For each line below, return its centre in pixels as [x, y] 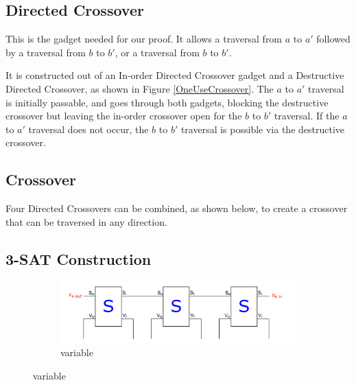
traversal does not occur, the [88, 129]
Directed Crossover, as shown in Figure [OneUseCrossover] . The [140, 88]
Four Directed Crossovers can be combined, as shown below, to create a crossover [177, 208]
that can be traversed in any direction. [86, 221]
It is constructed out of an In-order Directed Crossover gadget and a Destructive [175, 75]
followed [333, 39]
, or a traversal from [157, 52]
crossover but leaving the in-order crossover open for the [124, 116]
